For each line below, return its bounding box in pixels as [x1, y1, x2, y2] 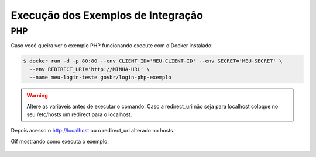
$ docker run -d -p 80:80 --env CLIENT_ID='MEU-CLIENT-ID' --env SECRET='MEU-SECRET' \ [23, 58, 283, 64]
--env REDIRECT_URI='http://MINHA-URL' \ [29, 66, 150, 72]
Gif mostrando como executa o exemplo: [11, 138, 109, 145]
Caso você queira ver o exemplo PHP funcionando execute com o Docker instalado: [11, 42, 213, 49]
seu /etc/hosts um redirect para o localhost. [26, 111, 132, 118]
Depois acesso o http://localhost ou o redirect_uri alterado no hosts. [11, 127, 175, 134]
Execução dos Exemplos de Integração [11, 9, 203, 22]
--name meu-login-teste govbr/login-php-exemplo [29, 74, 172, 81]
